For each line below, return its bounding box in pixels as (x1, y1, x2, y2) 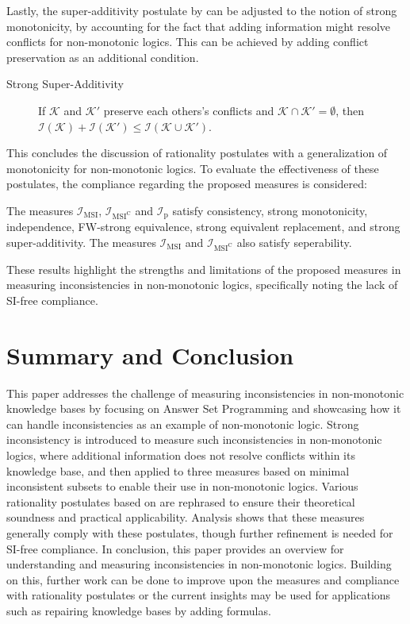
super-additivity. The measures (6, 233, 156, 250)
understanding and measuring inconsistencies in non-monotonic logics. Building (6, 556, 392, 572)
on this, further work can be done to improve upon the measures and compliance (6, 571, 400, 587)
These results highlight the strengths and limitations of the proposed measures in (6, 260, 401, 277)
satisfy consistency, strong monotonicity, (172, 202, 368, 218)
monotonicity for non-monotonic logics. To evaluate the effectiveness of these (6, 160, 379, 176)
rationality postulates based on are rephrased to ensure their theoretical (6, 493, 355, 510)
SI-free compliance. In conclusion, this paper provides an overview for (6, 540, 344, 557)
